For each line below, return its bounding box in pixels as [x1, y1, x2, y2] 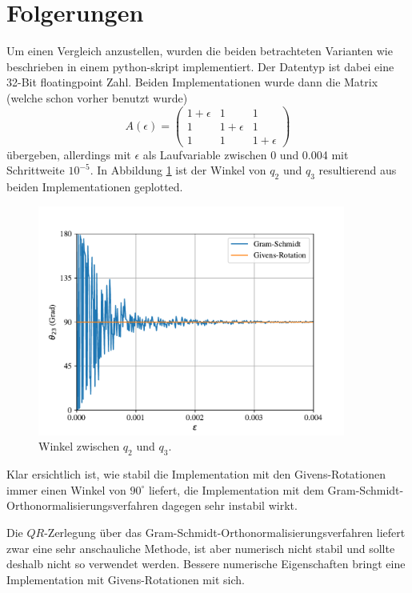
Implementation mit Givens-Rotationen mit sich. [6, 571, 245, 587]
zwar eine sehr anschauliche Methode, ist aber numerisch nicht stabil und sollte [6, 539, 395, 556]
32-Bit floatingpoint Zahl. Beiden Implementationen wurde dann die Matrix [6, 74, 378, 90]
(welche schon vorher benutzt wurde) [6, 89, 188, 106]
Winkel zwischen [38, 438, 120, 455]
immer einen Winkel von [6, 481, 126, 498]
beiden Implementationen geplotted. [6, 178, 183, 195]
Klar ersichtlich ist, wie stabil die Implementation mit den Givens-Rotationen [6, 466, 386, 483]
